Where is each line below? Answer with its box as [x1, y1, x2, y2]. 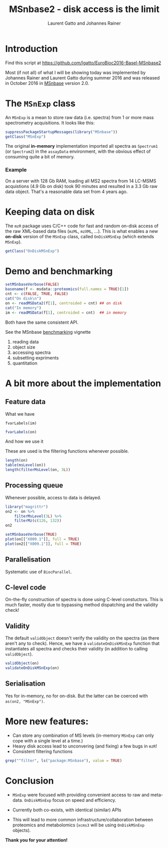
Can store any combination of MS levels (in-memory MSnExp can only [12, 732, 154, 738]
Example [5, 166, 27, 173]
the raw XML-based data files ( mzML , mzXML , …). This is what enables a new [5, 228, 158, 234]
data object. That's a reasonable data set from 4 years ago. [5, 189, 128, 195]
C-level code [5, 583, 46, 592]
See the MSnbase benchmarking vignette [5, 329, 91, 335]
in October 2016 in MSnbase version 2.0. [5, 80, 89, 86]
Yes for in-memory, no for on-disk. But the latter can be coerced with [5, 693, 148, 699]
